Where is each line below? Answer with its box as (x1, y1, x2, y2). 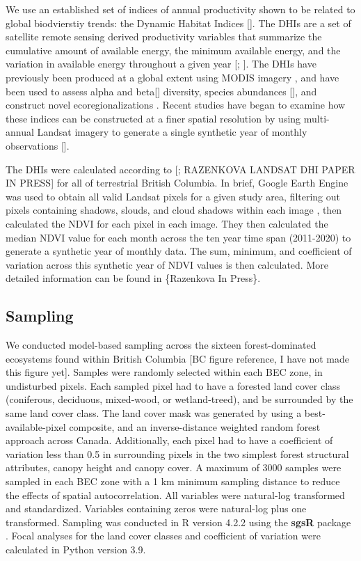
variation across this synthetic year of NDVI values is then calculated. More (6, 257, 328, 271)
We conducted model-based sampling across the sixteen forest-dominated (6, 338, 316, 352)
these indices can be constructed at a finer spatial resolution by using (6, 111, 301, 125)
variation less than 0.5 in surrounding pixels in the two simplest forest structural (6, 446, 349, 461)
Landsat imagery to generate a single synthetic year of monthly (37, 125, 307, 139)
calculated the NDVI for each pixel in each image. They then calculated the (6, 216, 328, 230)
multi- (303, 111, 330, 125)
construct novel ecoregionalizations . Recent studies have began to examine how (6, 97, 346, 112)
